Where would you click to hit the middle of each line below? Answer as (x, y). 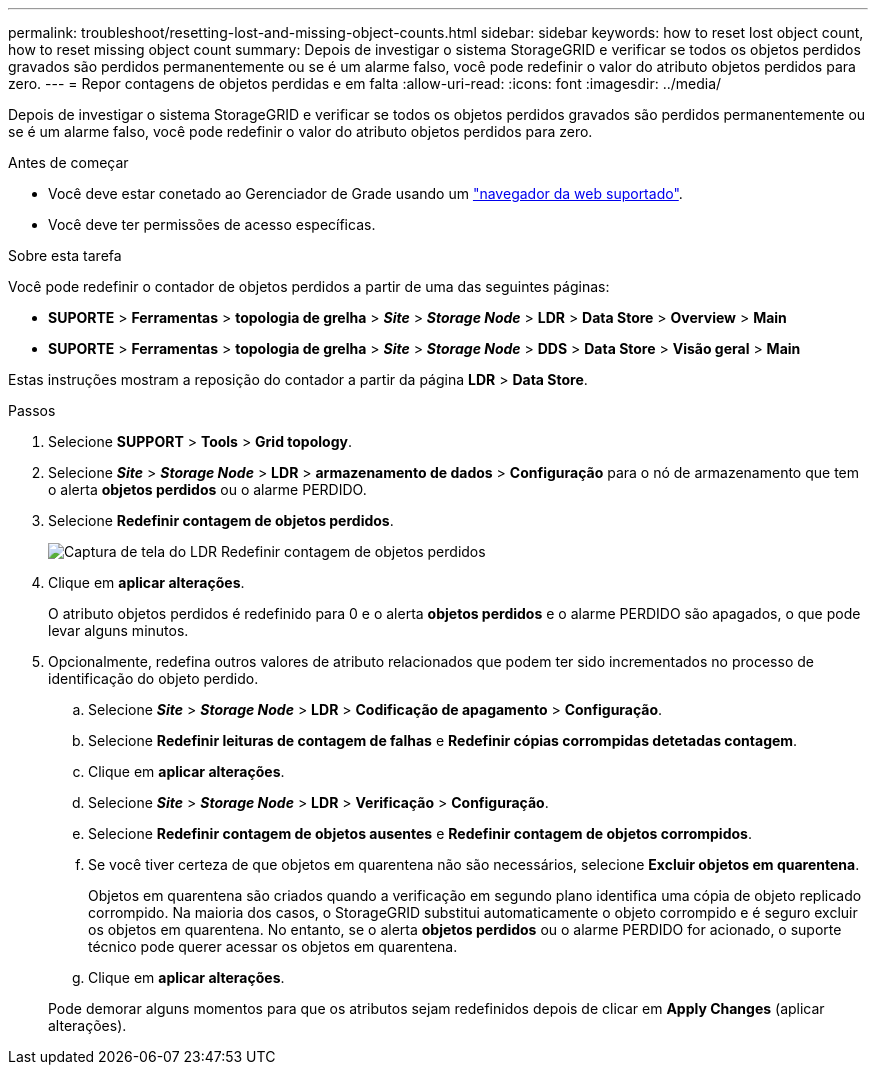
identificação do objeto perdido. (153, 678)
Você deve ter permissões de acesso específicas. (212, 224)
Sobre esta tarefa (65, 255)
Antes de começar (68, 162)
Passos (32, 410)
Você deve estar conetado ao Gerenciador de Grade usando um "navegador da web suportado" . (365, 193)
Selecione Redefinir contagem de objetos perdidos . (221, 520)
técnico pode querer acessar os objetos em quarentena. (273, 946)
